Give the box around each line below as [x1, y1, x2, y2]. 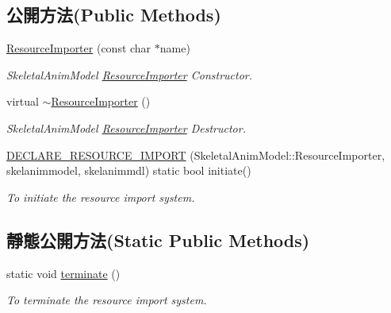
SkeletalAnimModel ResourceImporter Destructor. [6, 119, 246, 136]
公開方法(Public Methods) [6, 2, 221, 27]
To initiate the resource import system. [6, 188, 195, 205]
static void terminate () [6, 265, 121, 281]
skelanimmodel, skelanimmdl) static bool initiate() [6, 162, 251, 179]
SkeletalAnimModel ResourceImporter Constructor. [6, 66, 253, 83]
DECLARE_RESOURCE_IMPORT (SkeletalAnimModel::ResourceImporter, [6, 146, 385, 163]
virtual [6, 93, 39, 110]
